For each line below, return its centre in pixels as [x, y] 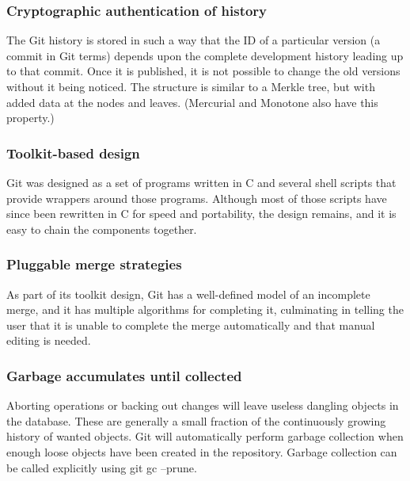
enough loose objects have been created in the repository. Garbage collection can [202, 451]
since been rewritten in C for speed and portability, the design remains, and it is [201, 214]
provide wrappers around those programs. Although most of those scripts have [197, 198]
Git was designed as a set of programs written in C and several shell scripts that [201, 182]
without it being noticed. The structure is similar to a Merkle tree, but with [191, 86]
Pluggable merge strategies [94, 264]
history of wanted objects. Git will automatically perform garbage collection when [205, 436]
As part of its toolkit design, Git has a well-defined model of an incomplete [188, 294]
